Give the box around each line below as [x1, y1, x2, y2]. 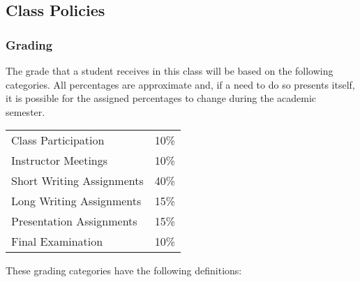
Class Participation [11, 132, 105, 149]
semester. [6, 104, 45, 119]
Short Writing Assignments [11, 172, 144, 189]
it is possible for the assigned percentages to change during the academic [6, 91, 317, 105]
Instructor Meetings [11, 152, 108, 169]
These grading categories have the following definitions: [6, 263, 242, 278]
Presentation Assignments [11, 213, 137, 230]
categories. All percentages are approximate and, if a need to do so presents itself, [6, 77, 355, 91]
